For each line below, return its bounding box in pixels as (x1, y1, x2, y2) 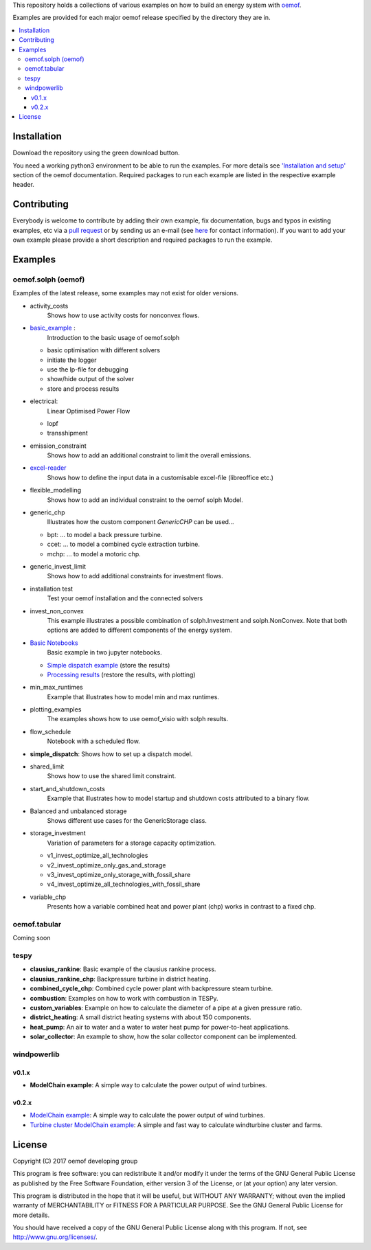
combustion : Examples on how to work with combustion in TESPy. (30, 994, 219, 1002)
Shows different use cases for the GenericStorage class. (47, 816, 207, 824)
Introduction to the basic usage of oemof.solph (47, 333, 180, 341)
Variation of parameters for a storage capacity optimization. (47, 839, 216, 847)
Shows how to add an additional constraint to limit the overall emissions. (47, 451, 251, 459)
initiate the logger (47, 356, 97, 364)
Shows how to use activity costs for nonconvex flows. (47, 311, 200, 319)
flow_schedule (30, 727, 71, 736)
